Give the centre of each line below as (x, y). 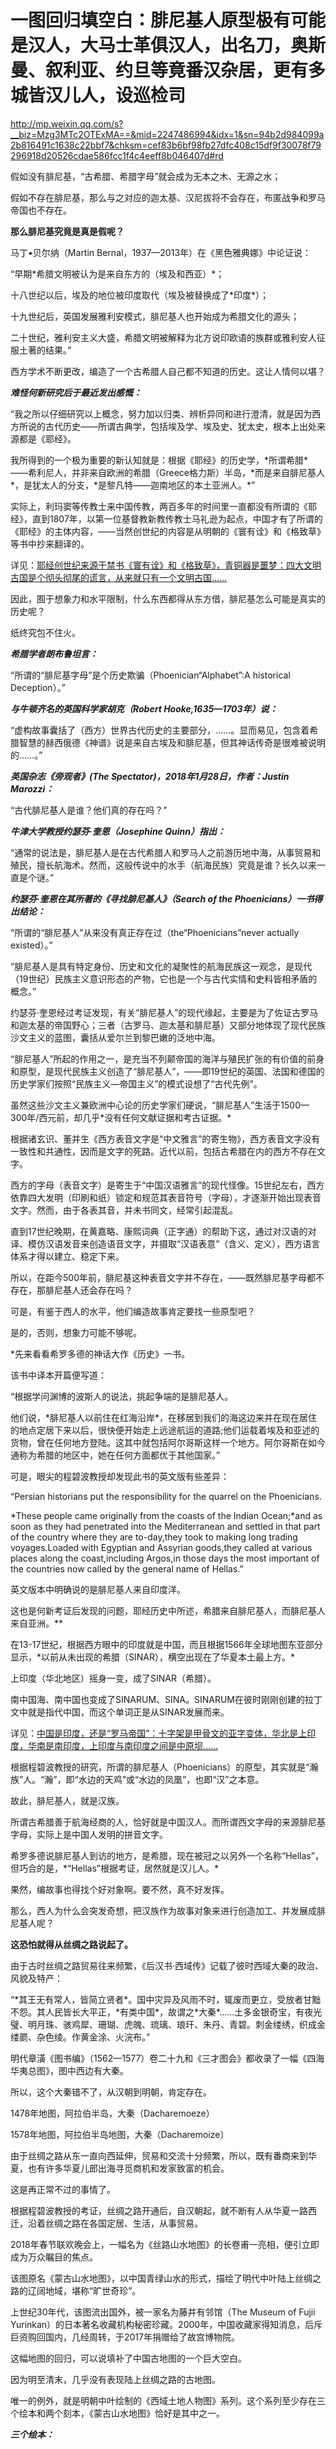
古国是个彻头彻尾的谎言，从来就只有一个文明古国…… (119, 577)
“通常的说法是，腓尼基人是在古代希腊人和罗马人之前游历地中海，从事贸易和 (166, 852)
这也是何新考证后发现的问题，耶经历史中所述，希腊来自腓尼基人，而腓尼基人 (168, 1610)
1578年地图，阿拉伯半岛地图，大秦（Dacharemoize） (120, 2134)
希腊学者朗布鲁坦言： (54, 653)
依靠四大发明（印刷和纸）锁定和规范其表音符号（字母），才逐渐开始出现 (157, 1197)
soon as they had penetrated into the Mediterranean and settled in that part (165, 1526)
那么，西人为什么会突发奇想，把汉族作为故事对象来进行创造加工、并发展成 (163, 1910)
